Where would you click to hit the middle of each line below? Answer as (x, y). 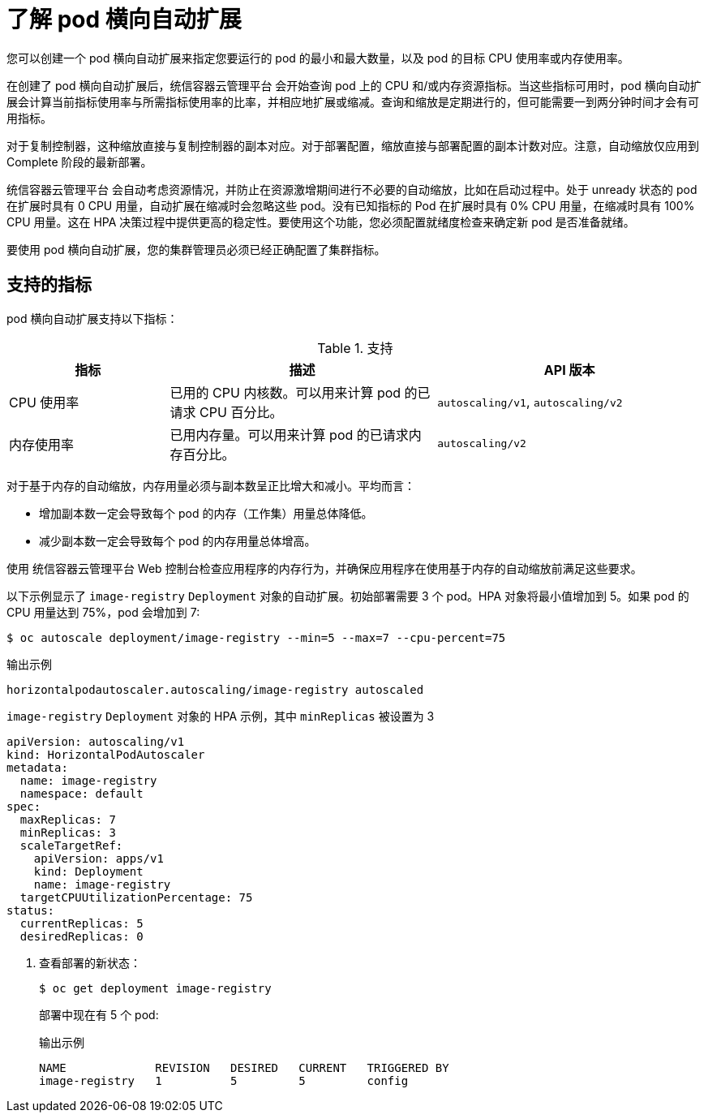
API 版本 (569, 370)
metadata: (37, 767)
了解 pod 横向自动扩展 (124, 19)
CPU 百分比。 (241, 412)
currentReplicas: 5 (82, 923)
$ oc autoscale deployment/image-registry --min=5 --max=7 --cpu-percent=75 (256, 637)
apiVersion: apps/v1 (99, 858)
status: (31, 910)
